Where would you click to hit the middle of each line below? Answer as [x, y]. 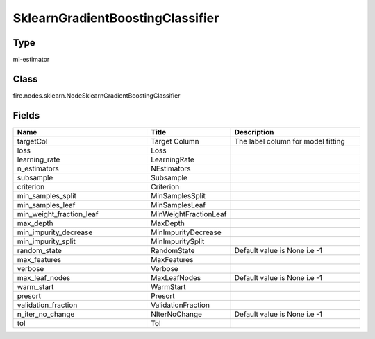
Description [254, 132]
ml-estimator [31, 60]
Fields [26, 115]
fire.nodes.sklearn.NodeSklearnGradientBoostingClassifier [97, 95]
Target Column [175, 141]
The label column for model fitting [290, 141]
